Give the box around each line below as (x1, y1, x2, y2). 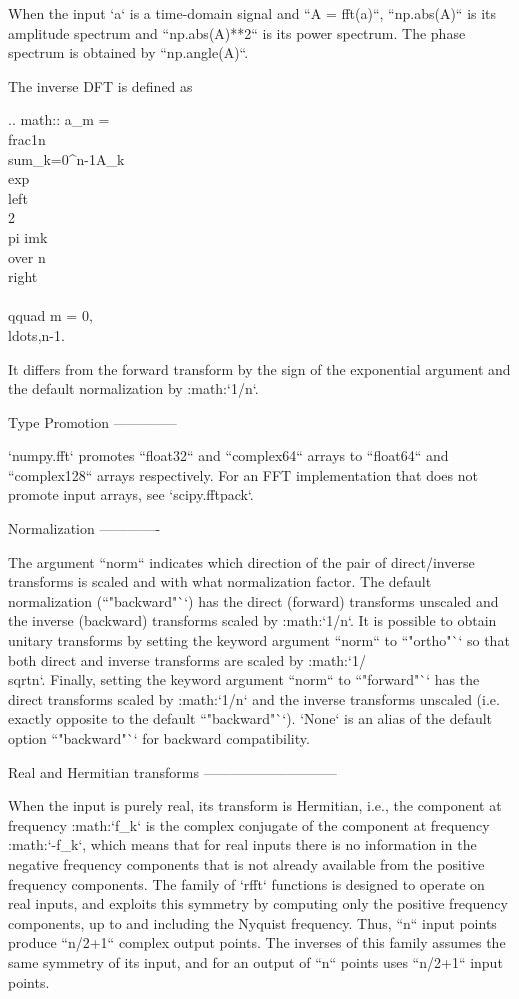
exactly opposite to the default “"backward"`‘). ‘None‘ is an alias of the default (8, 708, 493, 729)
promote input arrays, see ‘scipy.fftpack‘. (8, 484, 254, 505)
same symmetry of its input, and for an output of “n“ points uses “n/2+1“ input (8, 951, 503, 972)
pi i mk (8, 226, 48, 247)
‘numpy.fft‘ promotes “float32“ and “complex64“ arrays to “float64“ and (8, 445, 449, 466)
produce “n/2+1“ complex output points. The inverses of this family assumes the (8, 932, 506, 953)
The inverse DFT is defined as (8, 75, 193, 96)
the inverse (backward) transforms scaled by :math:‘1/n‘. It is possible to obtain (8, 610, 497, 631)
